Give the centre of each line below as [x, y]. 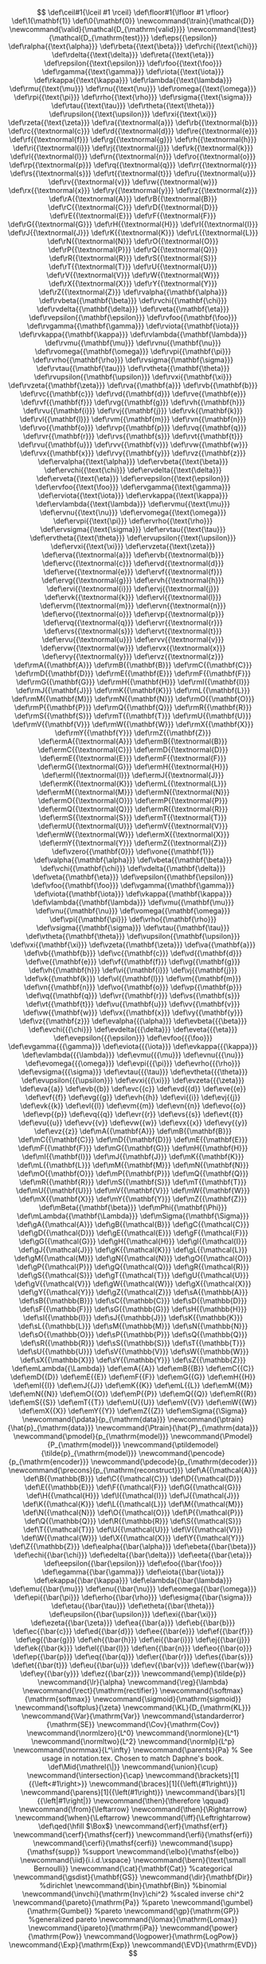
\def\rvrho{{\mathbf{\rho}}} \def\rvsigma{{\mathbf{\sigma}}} [133, 360]
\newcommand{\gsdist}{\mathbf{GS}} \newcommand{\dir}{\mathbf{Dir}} [133, 1877]
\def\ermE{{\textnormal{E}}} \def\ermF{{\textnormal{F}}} [133, 758]
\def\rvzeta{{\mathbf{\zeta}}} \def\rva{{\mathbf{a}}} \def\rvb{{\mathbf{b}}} [133, 385]
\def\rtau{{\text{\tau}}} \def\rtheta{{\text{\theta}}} [133, 105]
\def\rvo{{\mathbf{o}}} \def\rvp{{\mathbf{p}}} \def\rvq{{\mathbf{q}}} [133, 428]
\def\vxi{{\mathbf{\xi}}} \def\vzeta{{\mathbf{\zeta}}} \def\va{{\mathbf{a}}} [133, 945]
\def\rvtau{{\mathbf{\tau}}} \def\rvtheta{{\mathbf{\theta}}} [133, 368]
